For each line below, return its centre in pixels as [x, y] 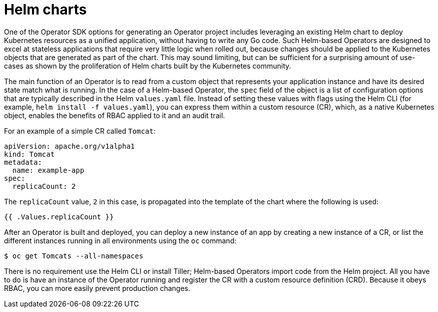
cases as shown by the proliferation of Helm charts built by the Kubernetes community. [148, 66]
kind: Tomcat [30, 154]
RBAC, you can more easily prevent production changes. [97, 288]
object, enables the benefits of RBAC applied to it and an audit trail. [115, 115]
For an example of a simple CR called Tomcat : [80, 131]
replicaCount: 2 [44, 186]
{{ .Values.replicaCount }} [59, 217]
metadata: [23, 162]
